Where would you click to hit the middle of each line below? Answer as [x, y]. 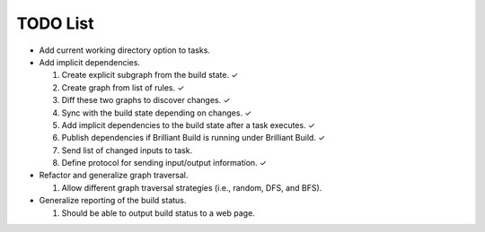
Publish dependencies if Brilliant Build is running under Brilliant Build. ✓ [194, 138]
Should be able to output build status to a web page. [158, 213]
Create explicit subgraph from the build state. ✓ [150, 75]
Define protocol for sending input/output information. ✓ [164, 163]
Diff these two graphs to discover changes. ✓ [146, 100]
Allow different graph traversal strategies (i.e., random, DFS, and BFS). [192, 187]
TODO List [55, 23]
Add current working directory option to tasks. [125, 50]
